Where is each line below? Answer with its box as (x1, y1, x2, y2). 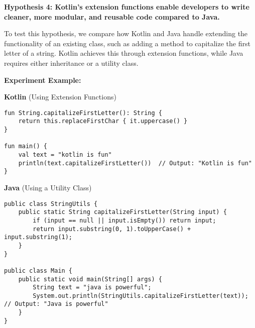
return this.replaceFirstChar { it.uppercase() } (18, 118, 188, 125)
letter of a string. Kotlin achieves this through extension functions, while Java (4, 48, 243, 58)
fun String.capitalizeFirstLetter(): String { (4, 109, 162, 117)
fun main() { (4, 143, 47, 150)
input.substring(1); (4, 234, 73, 241)
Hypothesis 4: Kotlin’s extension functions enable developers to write (4, 2, 249, 12)
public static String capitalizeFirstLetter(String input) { (18, 208, 227, 216)
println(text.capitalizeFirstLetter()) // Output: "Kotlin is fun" (18, 159, 252, 167)
